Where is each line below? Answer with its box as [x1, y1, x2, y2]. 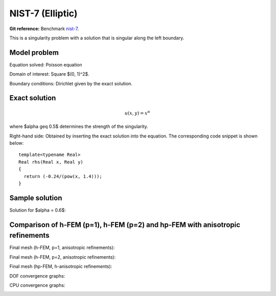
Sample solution [9, 193, 62, 202]
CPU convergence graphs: [9, 282, 65, 288]
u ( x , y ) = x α [124, 109, 150, 116]
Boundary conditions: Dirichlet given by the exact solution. [9, 80, 133, 86]
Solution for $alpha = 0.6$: [9, 207, 66, 213]
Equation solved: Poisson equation [9, 61, 82, 67]
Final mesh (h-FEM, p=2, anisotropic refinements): [9, 254, 116, 260]
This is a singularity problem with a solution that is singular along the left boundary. [9, 35, 185, 41]
